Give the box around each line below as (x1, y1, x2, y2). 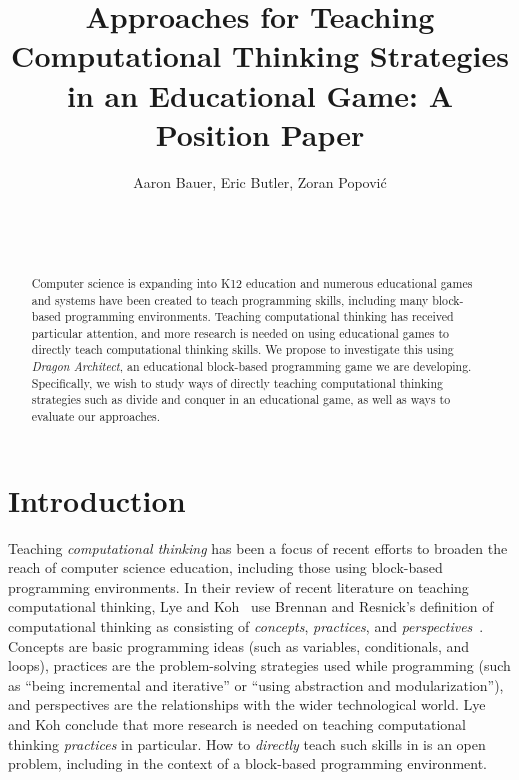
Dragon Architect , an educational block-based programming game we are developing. (31, 358, 472, 375)
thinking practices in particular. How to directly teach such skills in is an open (8, 733, 486, 754)
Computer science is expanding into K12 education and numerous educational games (31, 274, 473, 291)
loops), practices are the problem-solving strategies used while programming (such (8, 655, 511, 676)
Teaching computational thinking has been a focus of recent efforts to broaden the (8, 537, 508, 558)
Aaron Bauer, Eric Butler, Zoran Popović (133, 171, 387, 192)
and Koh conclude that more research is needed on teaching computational (8, 714, 466, 735)
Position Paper (155, 113, 365, 154)
